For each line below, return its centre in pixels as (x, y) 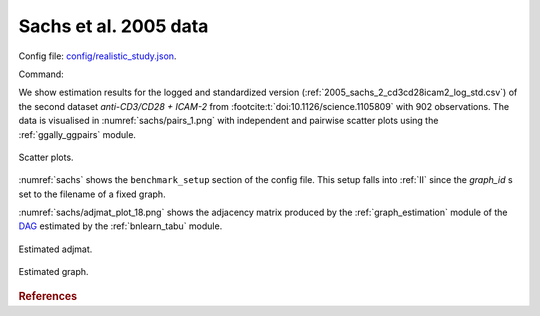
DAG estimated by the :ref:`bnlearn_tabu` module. (120, 226)
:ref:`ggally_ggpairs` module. (77, 134)
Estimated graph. (53, 272)
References (48, 296)
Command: (41, 74)
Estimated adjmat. (55, 249)
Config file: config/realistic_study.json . (97, 56)
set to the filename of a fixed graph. (92, 194)
